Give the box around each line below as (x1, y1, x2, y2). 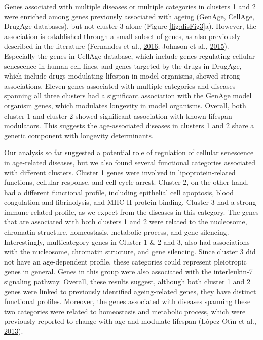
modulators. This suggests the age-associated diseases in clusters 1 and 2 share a (4, 120, 254, 131)
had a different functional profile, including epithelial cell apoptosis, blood (4, 186, 234, 197)
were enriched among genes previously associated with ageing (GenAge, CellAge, (4, 11, 254, 21)
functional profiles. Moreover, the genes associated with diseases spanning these (4, 296, 251, 307)
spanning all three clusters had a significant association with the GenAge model (4, 90, 252, 101)
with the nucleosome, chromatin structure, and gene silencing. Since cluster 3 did (4, 246, 256, 257)
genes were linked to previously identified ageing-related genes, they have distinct (4, 286, 256, 296)
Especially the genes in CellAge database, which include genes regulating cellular (4, 50, 255, 61)
